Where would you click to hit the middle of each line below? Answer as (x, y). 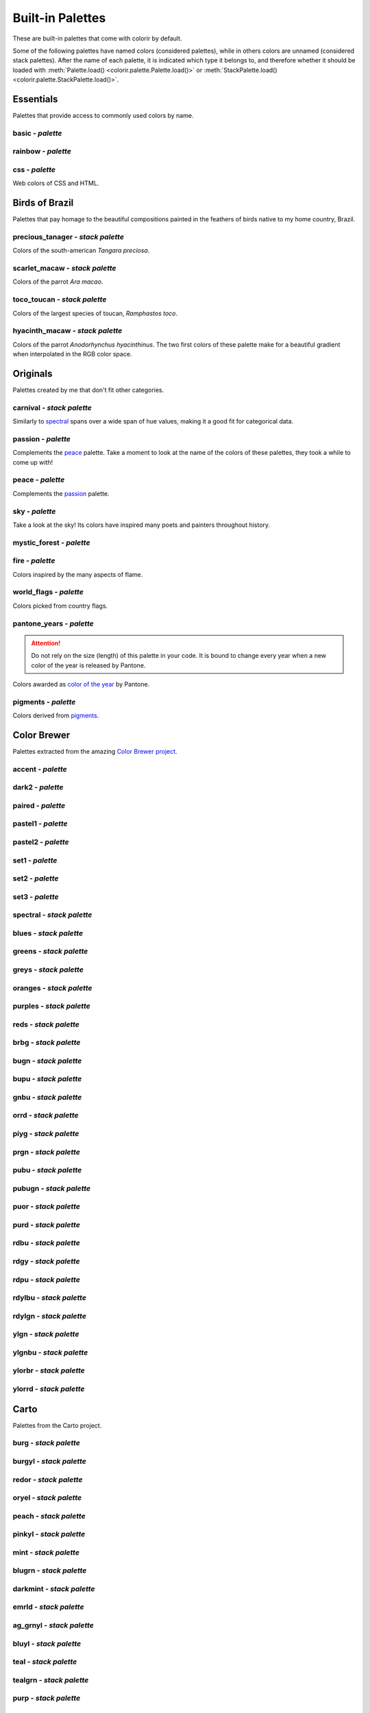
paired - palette (39, 805)
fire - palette (34, 560)
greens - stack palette (50, 951)
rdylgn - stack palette (50, 1316)
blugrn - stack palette (50, 1570)
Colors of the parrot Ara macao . (58, 282)
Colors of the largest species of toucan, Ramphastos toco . (95, 313)
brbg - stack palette (47, 1043)
